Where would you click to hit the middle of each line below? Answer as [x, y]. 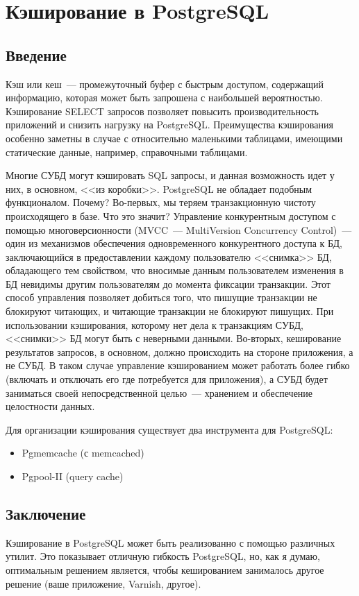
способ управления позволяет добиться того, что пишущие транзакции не [161, 297]
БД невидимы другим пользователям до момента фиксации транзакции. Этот [168, 283]
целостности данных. [50, 406]
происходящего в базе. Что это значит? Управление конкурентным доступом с [171, 215]
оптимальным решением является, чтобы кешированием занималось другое [165, 570]
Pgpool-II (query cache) [73, 476]
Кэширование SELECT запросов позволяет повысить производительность [162, 111]
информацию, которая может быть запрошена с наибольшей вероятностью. [164, 97]
